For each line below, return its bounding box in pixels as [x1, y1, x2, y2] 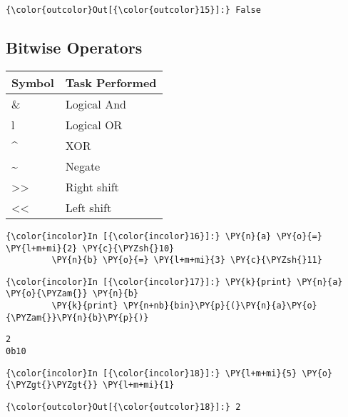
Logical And [65, 95, 126, 112]
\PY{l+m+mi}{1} [103, 380, 175, 391]
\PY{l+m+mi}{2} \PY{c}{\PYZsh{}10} [6, 243, 175, 253]
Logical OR [65, 116, 123, 133]
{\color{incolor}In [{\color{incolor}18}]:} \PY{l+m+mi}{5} [6, 368, 297, 378]
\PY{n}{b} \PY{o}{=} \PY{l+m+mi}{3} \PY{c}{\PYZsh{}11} [51, 255, 322, 266]
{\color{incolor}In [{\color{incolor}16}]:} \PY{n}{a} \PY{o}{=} [6, 231, 322, 241]
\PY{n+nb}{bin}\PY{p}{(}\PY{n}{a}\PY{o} [123, 301, 317, 311]
